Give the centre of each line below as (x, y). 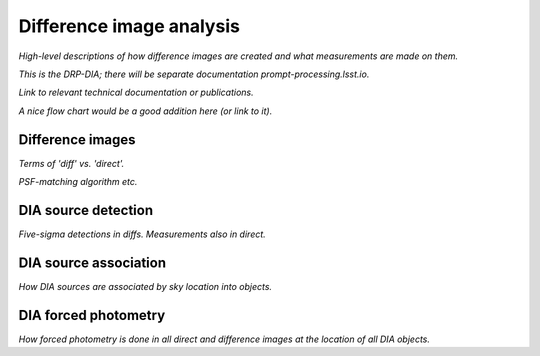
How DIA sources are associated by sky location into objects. (145, 286)
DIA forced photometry (92, 315)
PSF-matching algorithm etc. (78, 182)
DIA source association (92, 262)
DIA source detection (86, 210)
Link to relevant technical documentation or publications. (136, 92)
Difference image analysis (129, 26)
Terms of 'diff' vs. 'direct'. (71, 163)
